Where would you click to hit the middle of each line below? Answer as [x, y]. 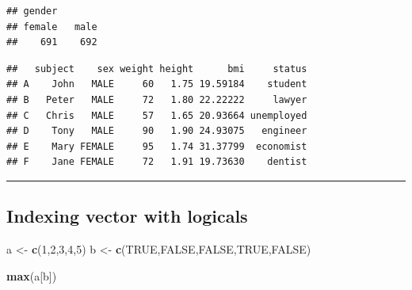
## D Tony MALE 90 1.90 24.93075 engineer [157, 131]
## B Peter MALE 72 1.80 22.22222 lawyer [157, 99]
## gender [32, 11]
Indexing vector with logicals [127, 216]
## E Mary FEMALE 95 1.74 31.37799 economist [157, 146]
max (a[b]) [32, 275]
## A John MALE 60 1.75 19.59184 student [157, 84]
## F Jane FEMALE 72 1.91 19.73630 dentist [157, 162]
